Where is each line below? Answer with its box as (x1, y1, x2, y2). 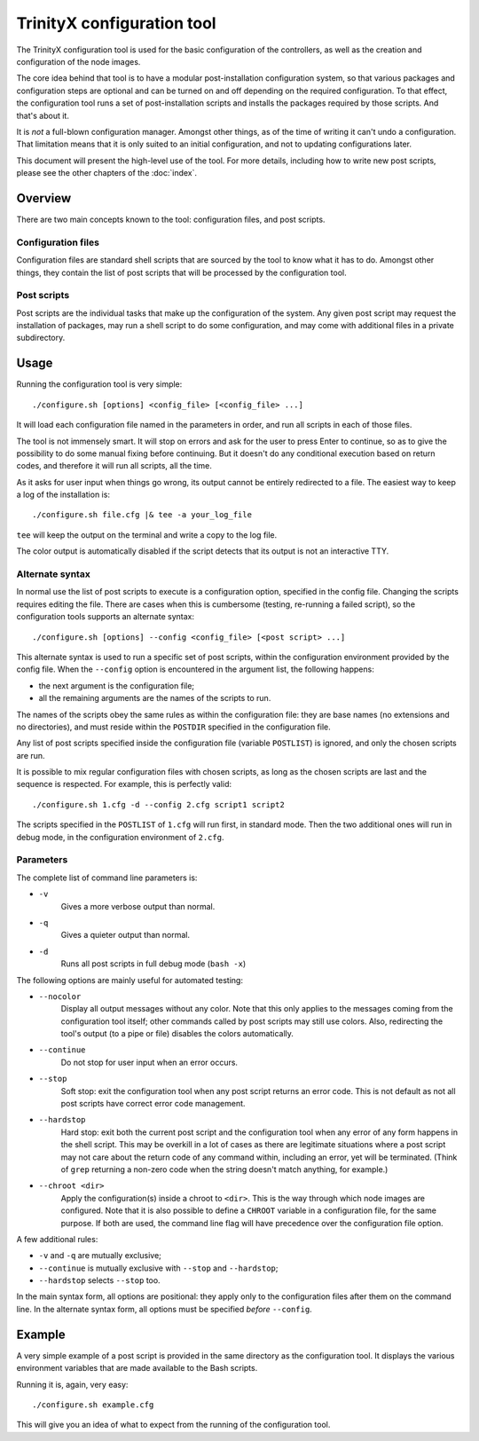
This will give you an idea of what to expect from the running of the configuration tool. (16, 1420, 331, 1430)
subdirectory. (16, 333, 66, 343)
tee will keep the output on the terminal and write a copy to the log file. (16, 529, 278, 540)
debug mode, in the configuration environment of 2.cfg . (16, 831, 224, 842)
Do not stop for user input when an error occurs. (60, 1057, 239, 1067)
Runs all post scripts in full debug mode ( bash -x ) (60, 958, 247, 969)
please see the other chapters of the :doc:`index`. (16, 168, 198, 178)
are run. (16, 750, 45, 760)
